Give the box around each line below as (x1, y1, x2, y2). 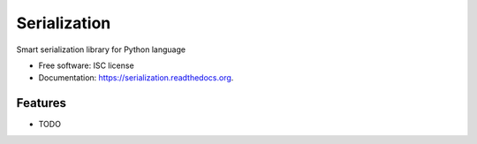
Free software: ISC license (38, 60, 134, 71)
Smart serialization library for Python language (16, 44, 185, 55)
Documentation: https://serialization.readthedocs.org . (38, 72, 234, 83)
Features (16, 95, 66, 110)
